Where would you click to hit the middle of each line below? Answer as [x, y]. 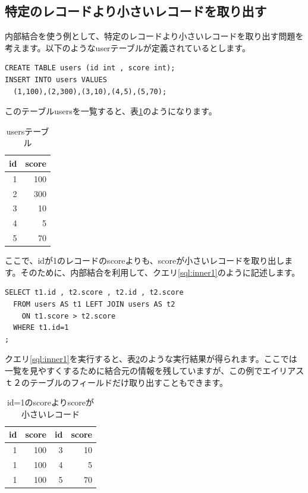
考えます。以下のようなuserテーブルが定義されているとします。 [128, 47]
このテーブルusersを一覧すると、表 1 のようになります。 [111, 111]
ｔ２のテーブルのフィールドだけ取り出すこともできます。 [116, 382]
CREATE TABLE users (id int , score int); [90, 68]
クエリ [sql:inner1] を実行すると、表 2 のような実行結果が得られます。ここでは [151, 359]
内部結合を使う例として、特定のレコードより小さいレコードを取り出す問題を [154, 36]
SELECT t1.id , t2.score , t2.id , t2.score [94, 293]
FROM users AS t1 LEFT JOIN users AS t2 [94, 305]
